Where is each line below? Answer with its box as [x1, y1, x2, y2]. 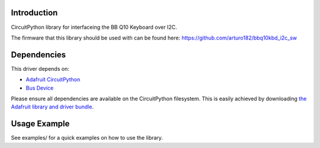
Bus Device [25, 84, 54, 91]
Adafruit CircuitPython [25, 76, 81, 83]
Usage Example [11, 119, 70, 129]
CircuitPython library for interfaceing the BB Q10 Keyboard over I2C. [11, 24, 177, 31]
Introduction [11, 8, 58, 18]
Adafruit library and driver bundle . [11, 103, 94, 110]
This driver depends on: [11, 65, 69, 72]
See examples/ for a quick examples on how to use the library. [11, 134, 163, 142]
